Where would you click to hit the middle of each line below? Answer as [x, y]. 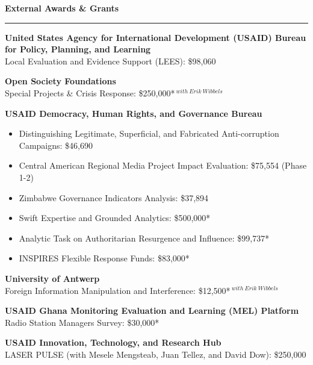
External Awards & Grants [62, 8]
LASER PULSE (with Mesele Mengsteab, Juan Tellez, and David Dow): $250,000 [156, 354]
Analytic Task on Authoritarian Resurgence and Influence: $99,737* [144, 238]
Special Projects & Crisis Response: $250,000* [90, 92]
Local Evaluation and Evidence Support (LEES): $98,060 [110, 61]
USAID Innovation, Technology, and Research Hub [113, 342]
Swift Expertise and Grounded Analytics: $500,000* [115, 218]
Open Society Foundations [60, 81]
